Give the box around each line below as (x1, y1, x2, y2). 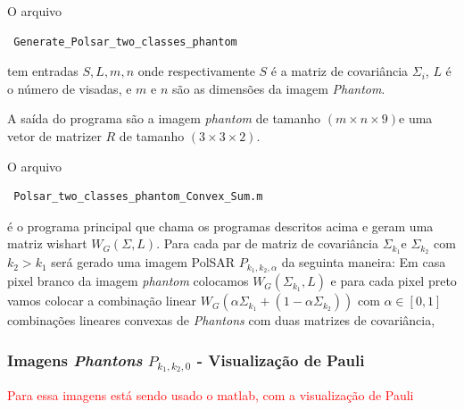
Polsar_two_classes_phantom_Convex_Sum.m (13, 190, 263, 204)
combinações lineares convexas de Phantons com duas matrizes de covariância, (7, 311, 435, 330)
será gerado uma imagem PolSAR (51, 253, 236, 272)
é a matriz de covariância (270, 62, 409, 80)
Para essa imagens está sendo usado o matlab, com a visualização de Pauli (7, 385, 414, 404)
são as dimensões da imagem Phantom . (171, 79, 385, 97)
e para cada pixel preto (330, 272, 457, 290)
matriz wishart (7, 234, 87, 253)
